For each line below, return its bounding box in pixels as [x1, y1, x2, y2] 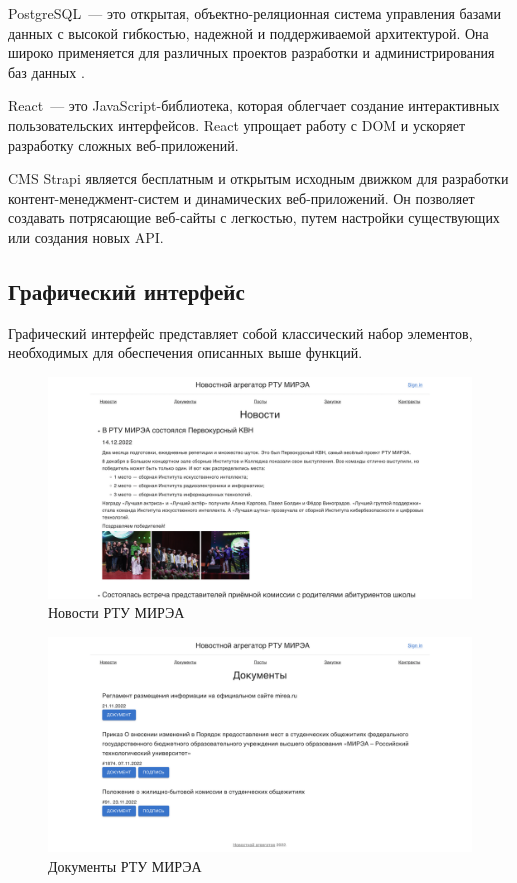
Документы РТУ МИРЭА [48, 855, 202, 876]
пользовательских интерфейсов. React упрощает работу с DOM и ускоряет [8, 114, 466, 135]
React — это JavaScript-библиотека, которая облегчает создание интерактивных [8, 95, 500, 116]
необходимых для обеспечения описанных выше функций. [8, 342, 363, 363]
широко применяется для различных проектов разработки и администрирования [8, 42, 495, 63]
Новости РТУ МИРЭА [48, 602, 185, 623]
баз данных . [8, 61, 85, 82]
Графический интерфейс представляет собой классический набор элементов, [8, 322, 473, 343]
